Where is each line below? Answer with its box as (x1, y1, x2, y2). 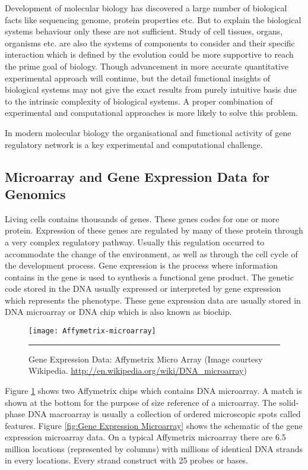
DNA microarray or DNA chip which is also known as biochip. (5, 305, 232, 318)
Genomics (5, 184, 66, 203)
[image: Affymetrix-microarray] (28, 327, 156, 336)
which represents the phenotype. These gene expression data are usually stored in (5, 294, 301, 306)
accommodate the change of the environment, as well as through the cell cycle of (5, 247, 298, 260)
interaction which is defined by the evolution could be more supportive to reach (5, 48, 294, 61)
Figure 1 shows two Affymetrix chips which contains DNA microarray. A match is (5, 384, 302, 396)
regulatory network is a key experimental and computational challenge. (5, 138, 263, 150)
